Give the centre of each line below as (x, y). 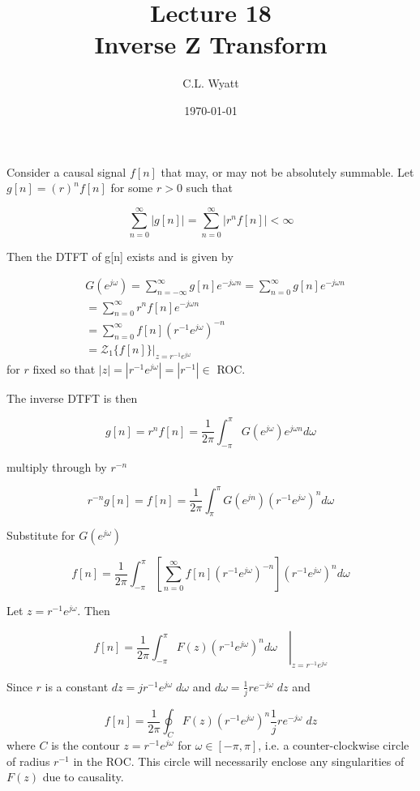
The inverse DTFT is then (72, 398)
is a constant (77, 686)
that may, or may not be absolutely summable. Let (287, 171)
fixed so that (64, 368)
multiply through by (57, 466)
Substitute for (41, 535)
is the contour (86, 744)
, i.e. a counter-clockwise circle (334, 744)
